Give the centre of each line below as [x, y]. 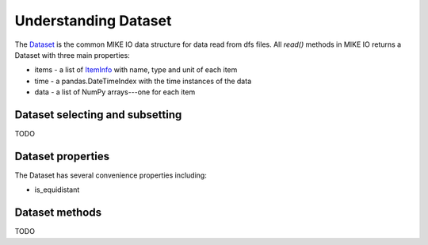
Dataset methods [58, 213]
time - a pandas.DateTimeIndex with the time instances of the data [143, 81]
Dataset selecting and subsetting [98, 115]
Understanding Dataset [93, 21]
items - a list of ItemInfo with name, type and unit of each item [136, 70]
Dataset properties [62, 156]
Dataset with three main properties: [72, 55]
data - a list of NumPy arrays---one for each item [115, 92]
